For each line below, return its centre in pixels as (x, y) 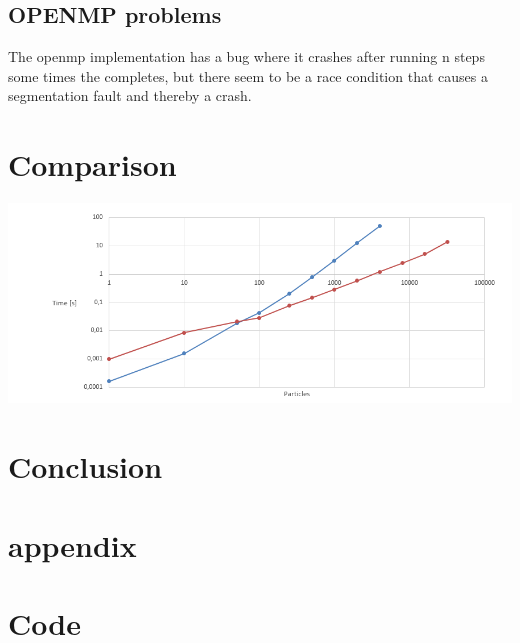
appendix (72, 544)
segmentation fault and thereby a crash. (130, 95)
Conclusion (85, 466)
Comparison (92, 164)
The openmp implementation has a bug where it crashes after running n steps (246, 56)
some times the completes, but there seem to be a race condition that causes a (248, 75)
